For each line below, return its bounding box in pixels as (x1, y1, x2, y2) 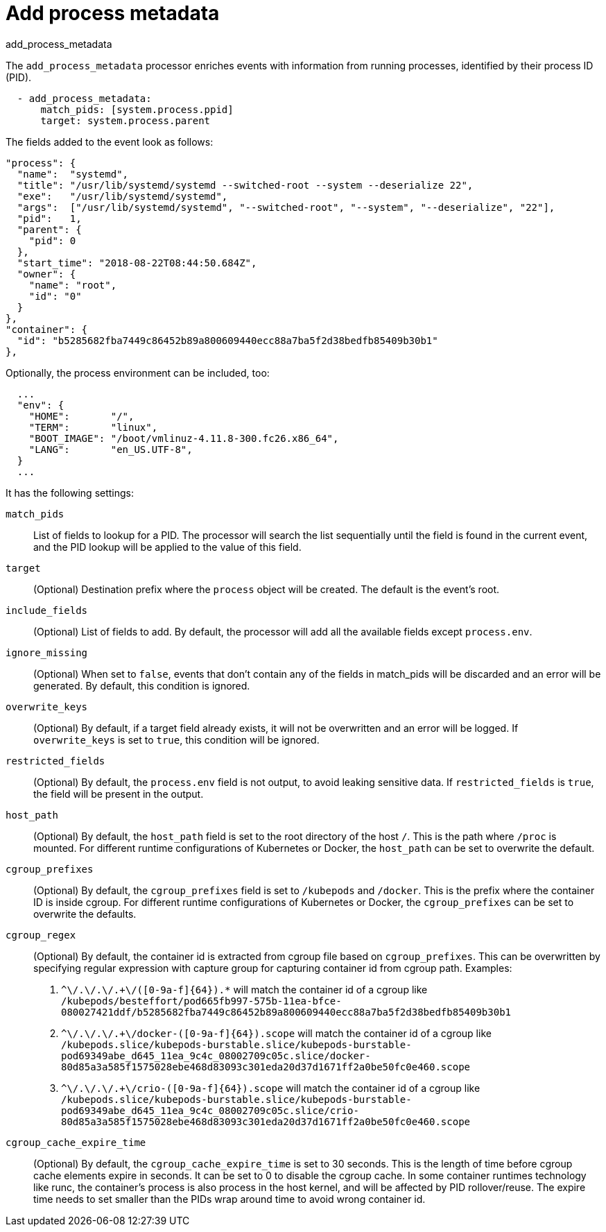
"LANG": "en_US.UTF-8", (28, 443, 193, 455)
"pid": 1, (17, 212, 82, 224)
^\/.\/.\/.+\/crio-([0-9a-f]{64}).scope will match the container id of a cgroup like (61, 1081, 481, 1094)
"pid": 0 (28, 234, 76, 246)
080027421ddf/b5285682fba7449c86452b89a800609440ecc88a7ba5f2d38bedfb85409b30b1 (61, 1006, 512, 1018)
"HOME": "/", (28, 410, 135, 422)
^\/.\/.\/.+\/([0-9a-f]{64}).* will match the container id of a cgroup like (61, 983, 428, 995)
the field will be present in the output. (33, 787, 204, 800)
